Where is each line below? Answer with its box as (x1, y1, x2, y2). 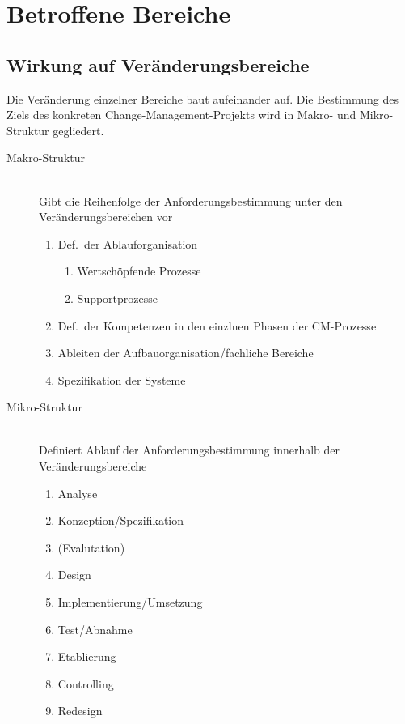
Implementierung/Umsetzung (57, 594, 203, 611)
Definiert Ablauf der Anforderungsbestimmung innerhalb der (39, 441, 340, 458)
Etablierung (57, 648, 116, 665)
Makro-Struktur (6, 149, 85, 166)
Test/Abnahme (57, 620, 133, 637)
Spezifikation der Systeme (57, 371, 186, 388)
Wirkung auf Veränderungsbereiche (6, 52, 310, 77)
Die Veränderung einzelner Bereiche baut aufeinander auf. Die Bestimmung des (6, 90, 399, 107)
